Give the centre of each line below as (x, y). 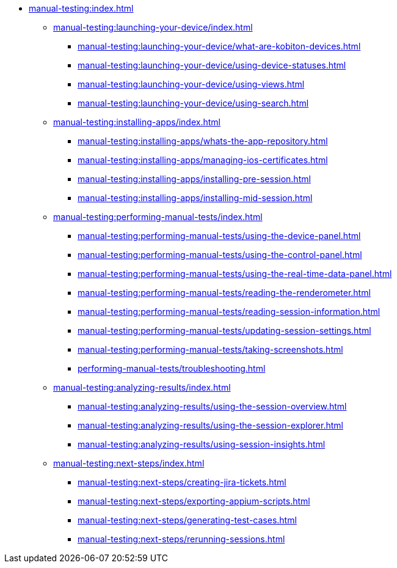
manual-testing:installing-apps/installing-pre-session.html (194, 179)
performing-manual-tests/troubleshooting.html (172, 368)
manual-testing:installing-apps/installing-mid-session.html (195, 198)
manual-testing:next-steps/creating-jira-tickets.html (182, 482)
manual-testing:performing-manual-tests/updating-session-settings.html (224, 330)
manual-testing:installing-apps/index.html (137, 122)
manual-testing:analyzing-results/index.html (142, 387)
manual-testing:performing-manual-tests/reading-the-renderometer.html (224, 293)
